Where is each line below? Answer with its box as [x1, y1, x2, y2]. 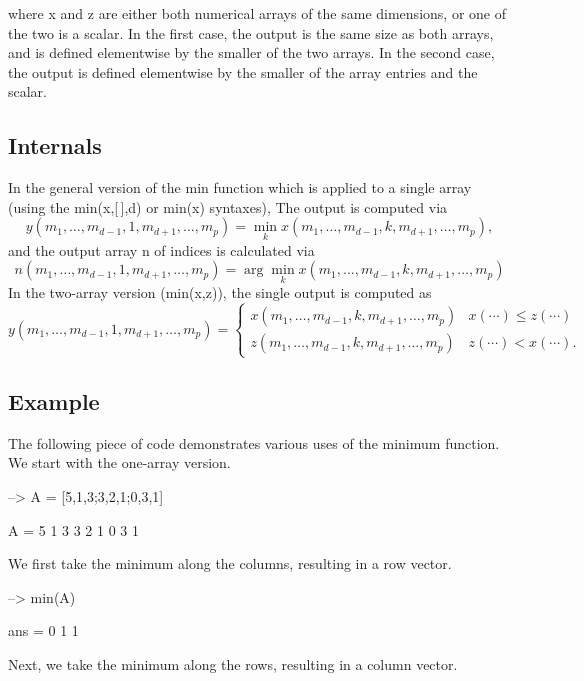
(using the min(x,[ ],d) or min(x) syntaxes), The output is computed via [8, 196, 448, 217]
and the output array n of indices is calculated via [8, 239, 315, 260]
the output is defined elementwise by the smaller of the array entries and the [8, 61, 478, 82]
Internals [8, 130, 102, 161]
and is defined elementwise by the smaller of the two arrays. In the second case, [8, 42, 495, 63]
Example [8, 385, 100, 416]
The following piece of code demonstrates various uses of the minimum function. [8, 432, 500, 453]
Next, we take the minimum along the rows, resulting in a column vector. [8, 653, 458, 674]
